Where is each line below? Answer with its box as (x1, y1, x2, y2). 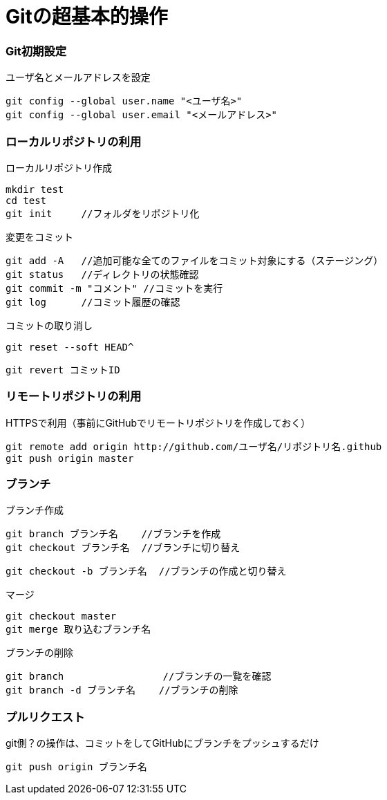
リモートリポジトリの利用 (6, 389, 142, 404)
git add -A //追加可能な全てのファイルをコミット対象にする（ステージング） (6, 254, 384, 266)
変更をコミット (6, 230, 73, 243)
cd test (6, 194, 47, 206)
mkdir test (6, 183, 64, 195)
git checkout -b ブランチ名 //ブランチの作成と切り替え (6, 566, 287, 577)
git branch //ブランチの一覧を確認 (6, 671, 272, 682)
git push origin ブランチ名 (6, 761, 147, 773)
